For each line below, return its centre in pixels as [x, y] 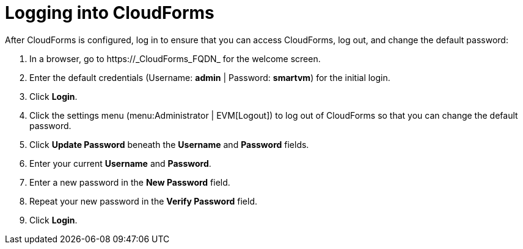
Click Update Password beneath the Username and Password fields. [169, 144]
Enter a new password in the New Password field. [130, 182]
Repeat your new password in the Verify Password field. [143, 201]
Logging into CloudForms [110, 13]
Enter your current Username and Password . [120, 163]
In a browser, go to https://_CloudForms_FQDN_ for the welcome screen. [175, 58]
